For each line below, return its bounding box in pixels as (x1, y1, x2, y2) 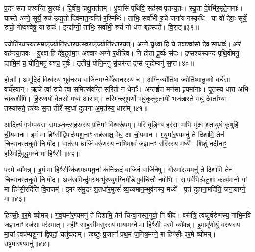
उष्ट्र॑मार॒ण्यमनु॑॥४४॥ (4, 238, 51, 249)
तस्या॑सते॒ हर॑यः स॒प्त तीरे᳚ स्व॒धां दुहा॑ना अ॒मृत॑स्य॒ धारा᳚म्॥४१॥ (4, 103, 148, 113)
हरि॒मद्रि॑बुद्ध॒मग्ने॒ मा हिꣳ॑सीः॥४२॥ (4, 148, 80, 158)
